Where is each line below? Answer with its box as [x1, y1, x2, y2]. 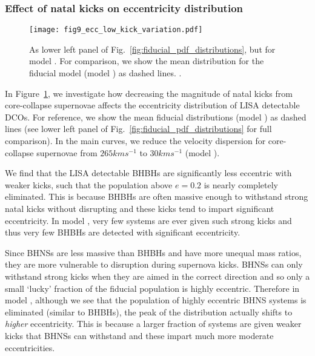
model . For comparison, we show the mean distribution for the [29, 54, 264, 67]
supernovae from [36, 146, 98, 159]
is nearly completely [204, 178, 278, 191]
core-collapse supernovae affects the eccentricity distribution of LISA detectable [5, 99, 300, 111]
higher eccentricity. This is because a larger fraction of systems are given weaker [5, 317, 302, 330]
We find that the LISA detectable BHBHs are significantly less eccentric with [5, 166, 292, 179]
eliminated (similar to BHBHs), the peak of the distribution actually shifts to [5, 305, 293, 318]
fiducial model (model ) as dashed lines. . [29, 67, 182, 79]
